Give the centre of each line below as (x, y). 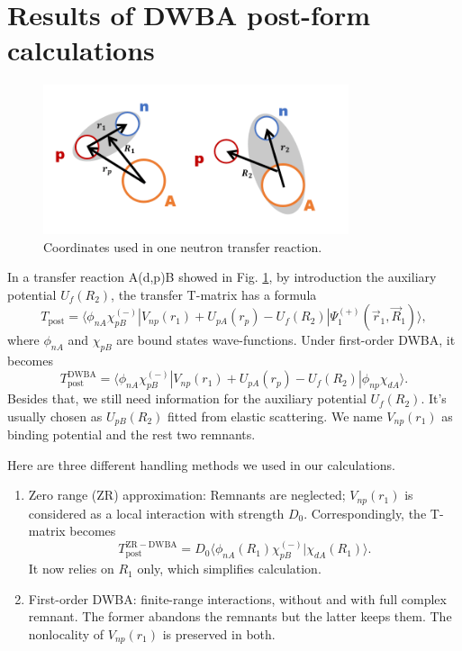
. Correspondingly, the (365, 513)
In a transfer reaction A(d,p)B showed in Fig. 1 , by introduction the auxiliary (222, 277)
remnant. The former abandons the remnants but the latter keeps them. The (240, 616)
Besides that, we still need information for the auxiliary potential (187, 398)
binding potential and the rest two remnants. (131, 434)
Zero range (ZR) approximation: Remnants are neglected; (187, 495)
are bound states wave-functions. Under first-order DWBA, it (286, 340)
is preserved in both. (219, 633)
